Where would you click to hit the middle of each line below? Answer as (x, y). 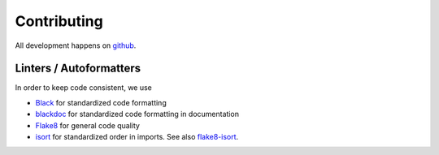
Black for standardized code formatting (101, 102)
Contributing (59, 21)
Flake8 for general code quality (87, 125)
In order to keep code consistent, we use (83, 88)
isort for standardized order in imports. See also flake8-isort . (137, 137)
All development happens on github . (76, 45)
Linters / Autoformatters (78, 69)
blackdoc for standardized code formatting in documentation (137, 114)
